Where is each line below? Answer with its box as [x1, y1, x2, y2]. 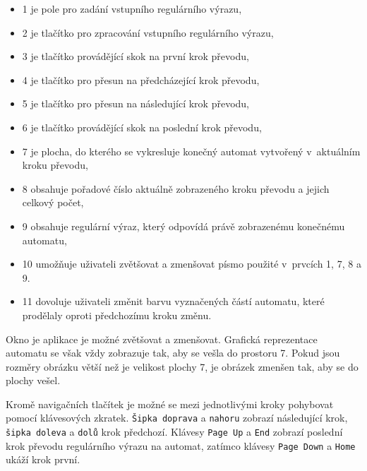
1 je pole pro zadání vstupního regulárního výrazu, [22, 1, 242, 16]
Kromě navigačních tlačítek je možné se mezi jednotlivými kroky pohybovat [6, 396, 334, 411]
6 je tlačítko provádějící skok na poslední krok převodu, [22, 119, 262, 134]
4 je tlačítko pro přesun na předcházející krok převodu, [22, 72, 260, 87]
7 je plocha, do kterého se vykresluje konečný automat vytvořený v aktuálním [22, 143, 361, 158]
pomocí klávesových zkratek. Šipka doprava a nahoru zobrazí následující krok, [6, 410, 348, 425]
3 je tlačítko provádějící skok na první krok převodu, [22, 49, 249, 64]
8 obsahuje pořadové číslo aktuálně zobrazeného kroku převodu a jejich [22, 181, 330, 196]
